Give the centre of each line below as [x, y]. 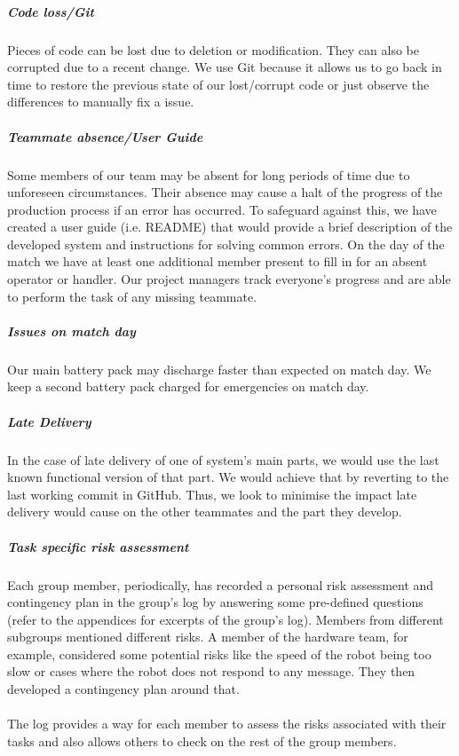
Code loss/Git [51, 11]
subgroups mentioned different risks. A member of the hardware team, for [208, 637]
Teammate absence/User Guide [105, 136]
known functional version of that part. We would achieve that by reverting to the [228, 477]
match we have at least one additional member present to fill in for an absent [218, 261]
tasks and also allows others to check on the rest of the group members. [202, 740]
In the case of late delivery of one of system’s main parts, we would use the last [223, 459]
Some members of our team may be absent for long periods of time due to [209, 174]
